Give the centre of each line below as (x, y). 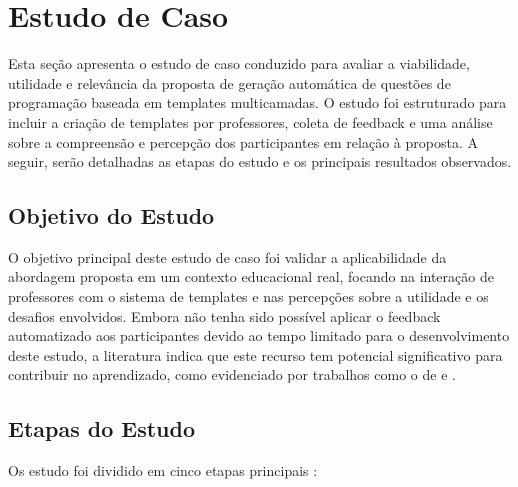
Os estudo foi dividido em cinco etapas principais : (163, 470)
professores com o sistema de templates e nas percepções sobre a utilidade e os (248, 296)
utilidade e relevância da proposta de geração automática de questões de (229, 82)
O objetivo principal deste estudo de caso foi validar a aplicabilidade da (227, 256)
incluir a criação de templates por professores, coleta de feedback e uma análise (250, 121)
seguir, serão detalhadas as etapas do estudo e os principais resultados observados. (260, 161)
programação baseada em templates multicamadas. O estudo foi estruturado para (257, 102)
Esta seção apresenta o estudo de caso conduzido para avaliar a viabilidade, (239, 63)
